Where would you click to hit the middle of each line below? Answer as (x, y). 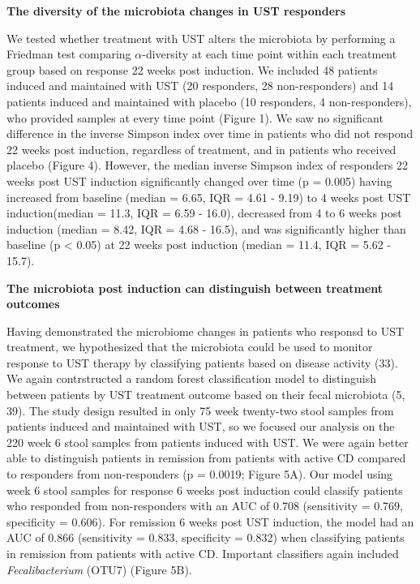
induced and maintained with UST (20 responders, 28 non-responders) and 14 (200, 86)
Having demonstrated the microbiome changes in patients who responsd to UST (206, 331)
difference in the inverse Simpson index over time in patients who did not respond (210, 133)
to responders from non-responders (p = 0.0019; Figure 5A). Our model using (200, 474)
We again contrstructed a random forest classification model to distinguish (192, 378)
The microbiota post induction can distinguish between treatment (195, 288)
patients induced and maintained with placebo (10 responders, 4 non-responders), (209, 101)
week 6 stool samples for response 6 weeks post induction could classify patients (205, 490)
